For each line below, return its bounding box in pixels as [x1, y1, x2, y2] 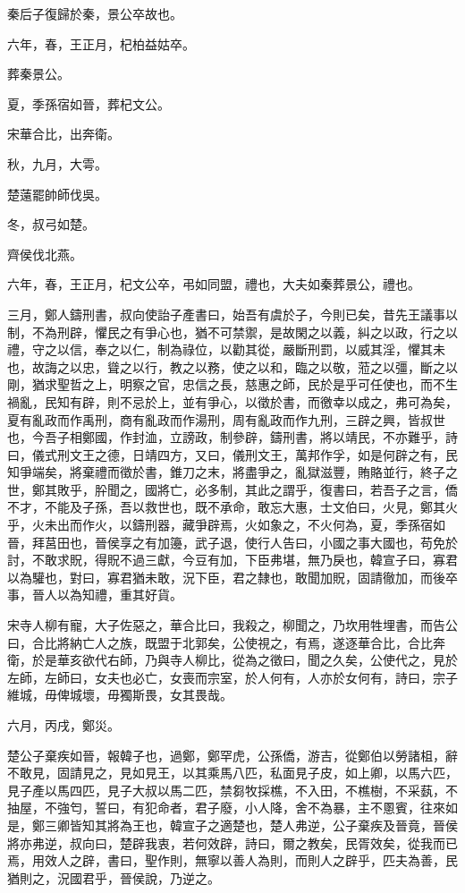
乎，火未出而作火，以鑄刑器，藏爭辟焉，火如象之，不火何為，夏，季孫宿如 [7, 515, 445, 534]
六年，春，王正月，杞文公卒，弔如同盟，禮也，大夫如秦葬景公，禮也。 [7, 275, 420, 293]
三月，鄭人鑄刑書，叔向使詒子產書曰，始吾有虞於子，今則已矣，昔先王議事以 [7, 304, 458, 323]
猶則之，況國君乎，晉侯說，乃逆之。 [7, 868, 220, 887]
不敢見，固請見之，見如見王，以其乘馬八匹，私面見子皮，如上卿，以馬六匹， [7, 763, 458, 782]
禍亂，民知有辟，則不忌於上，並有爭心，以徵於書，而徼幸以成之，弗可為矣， [7, 392, 458, 411]
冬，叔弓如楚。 [7, 215, 95, 234]
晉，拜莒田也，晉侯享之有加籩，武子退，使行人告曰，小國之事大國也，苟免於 [7, 532, 458, 551]
